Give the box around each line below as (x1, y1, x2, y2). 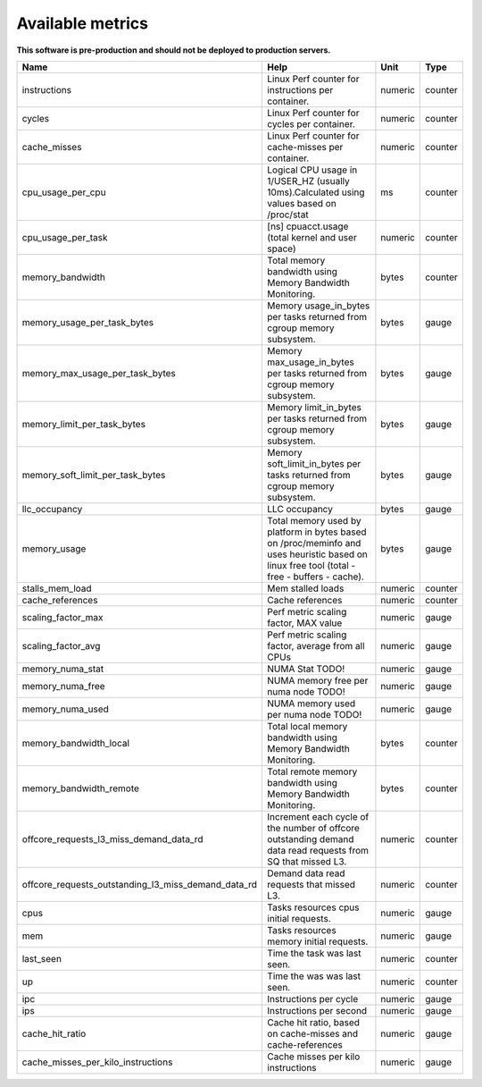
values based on (267, 197, 337, 209)
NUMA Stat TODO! (267, 662, 345, 675)
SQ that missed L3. (267, 855, 347, 867)
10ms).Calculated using (267, 186, 365, 198)
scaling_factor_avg (21, 639, 101, 652)
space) (267, 242, 296, 255)
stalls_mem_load (21, 582, 93, 594)
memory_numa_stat (21, 662, 104, 675)
